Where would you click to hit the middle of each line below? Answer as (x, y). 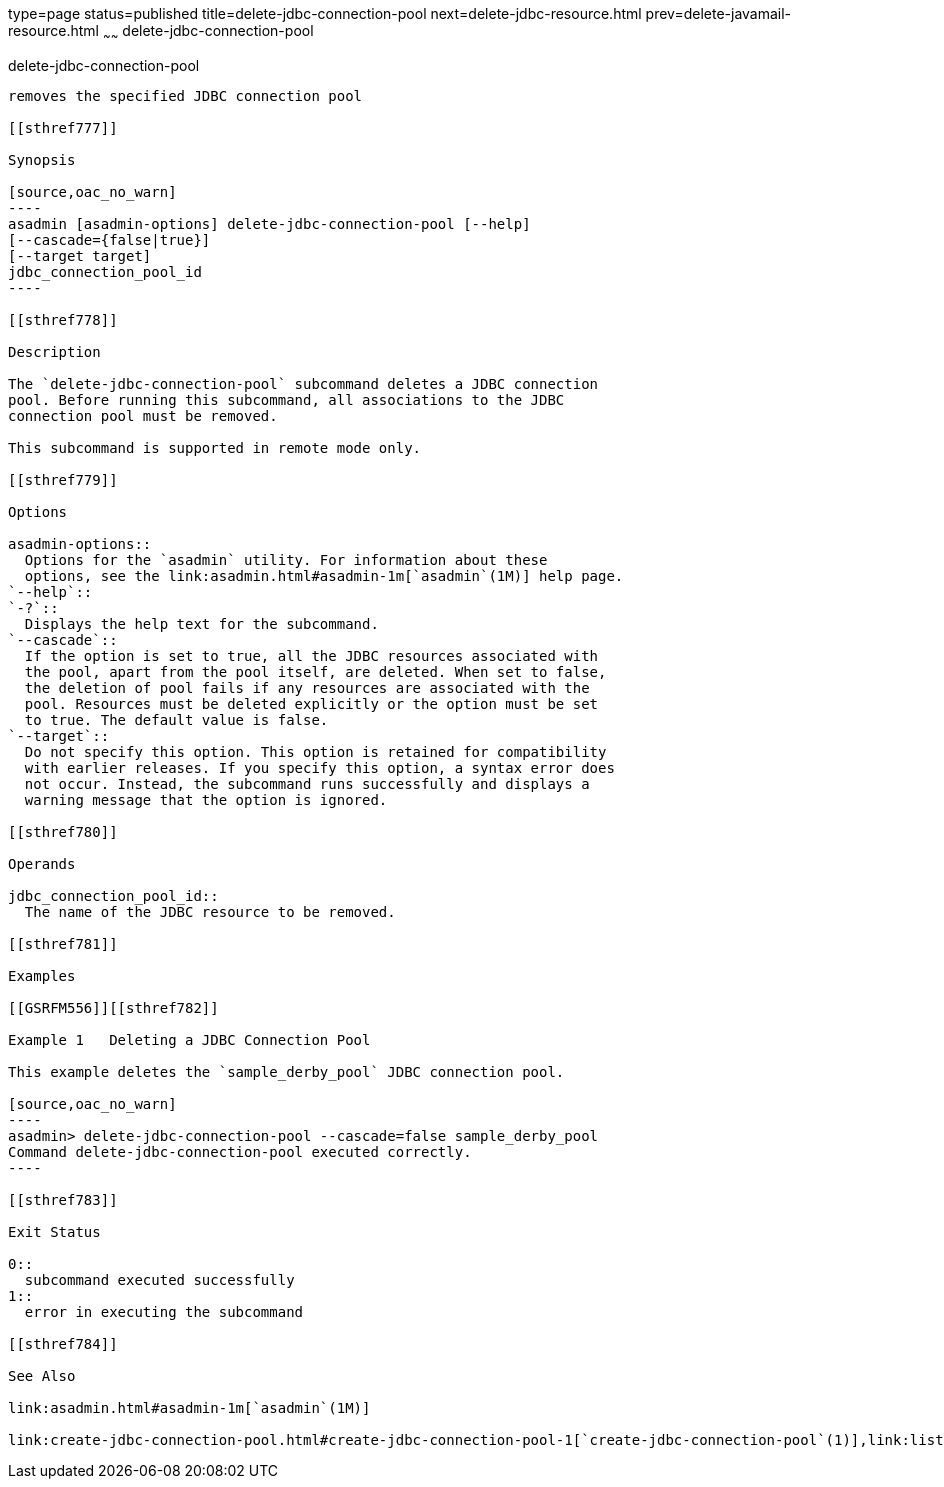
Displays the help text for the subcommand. (201, 623)
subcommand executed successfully (159, 1279)
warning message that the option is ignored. (206, 799)
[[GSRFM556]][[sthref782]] (113, 1007)
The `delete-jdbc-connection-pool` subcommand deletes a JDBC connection (303, 383)
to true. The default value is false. (176, 719)
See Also (42, 1375)
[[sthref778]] (63, 319)
